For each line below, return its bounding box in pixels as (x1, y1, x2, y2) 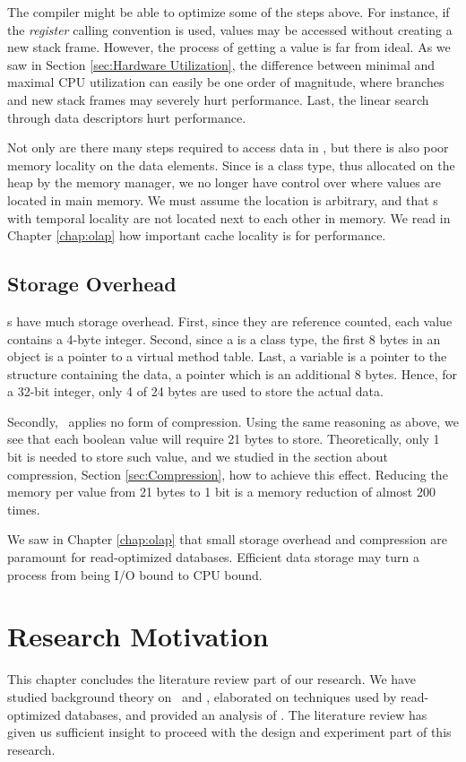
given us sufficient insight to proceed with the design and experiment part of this (7, 723, 452, 741)
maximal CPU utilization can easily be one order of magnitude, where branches (7, 73, 444, 91)
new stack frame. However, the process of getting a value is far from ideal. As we (7, 38, 451, 56)
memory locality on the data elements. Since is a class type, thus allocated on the (7, 155, 455, 174)
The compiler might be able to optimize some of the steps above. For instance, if (7, 3, 450, 21)
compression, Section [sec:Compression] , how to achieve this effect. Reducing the (7, 464, 448, 483)
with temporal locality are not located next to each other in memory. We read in (7, 208, 451, 227)
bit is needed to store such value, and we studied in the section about (7, 447, 389, 466)
